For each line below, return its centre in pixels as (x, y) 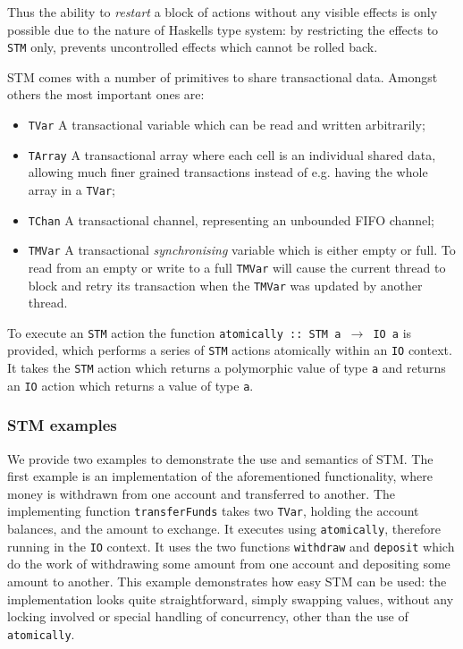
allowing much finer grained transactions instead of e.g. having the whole (228, 172)
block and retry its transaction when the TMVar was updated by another (225, 285)
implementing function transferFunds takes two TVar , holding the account (213, 511)
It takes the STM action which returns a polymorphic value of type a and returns (227, 368)
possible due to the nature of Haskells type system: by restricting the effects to (223, 29)
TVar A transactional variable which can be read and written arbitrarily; (227, 125)
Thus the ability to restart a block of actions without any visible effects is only (223, 12)
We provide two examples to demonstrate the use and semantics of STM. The (220, 458)
